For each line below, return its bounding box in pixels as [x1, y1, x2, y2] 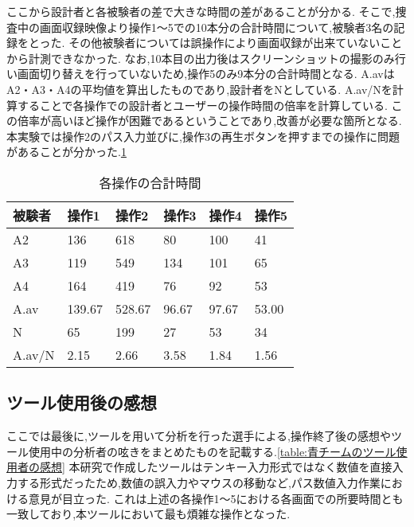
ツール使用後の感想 [6, 390, 157, 415]
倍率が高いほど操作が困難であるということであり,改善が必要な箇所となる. [17, 112, 402, 129]
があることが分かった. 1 [6, 143, 127, 160]
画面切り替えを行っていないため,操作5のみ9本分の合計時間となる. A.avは [17, 65, 395, 82]
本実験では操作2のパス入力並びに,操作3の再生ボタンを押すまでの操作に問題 [6, 127, 400, 144]
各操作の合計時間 [99, 173, 201, 192]
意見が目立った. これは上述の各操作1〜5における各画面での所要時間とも [28, 490, 404, 506]
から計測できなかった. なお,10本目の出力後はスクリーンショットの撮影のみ [6, 49, 395, 66]
